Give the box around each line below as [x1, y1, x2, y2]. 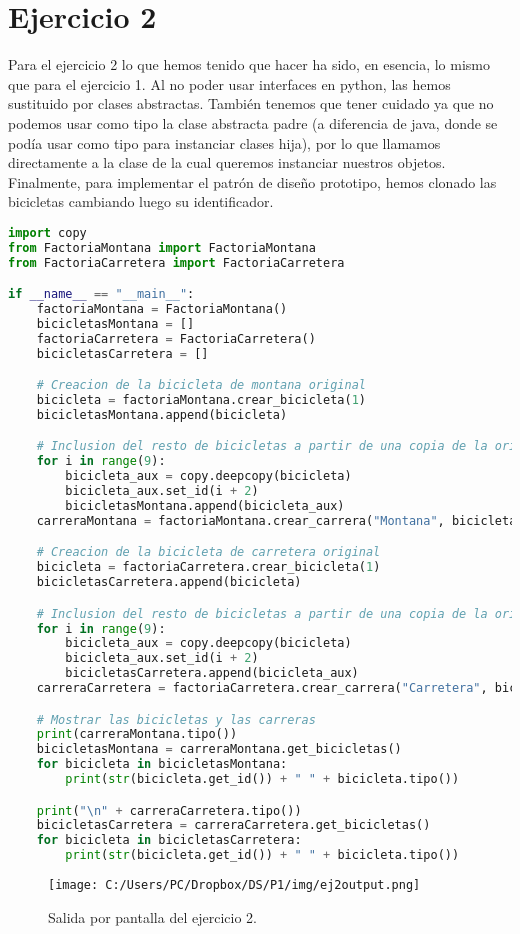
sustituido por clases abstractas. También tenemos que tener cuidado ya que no [8, 93, 494, 114]
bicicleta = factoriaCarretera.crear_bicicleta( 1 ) [36, 560, 381, 575]
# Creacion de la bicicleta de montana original [36, 378, 366, 393]
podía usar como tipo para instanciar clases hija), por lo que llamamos [8, 132, 441, 153]
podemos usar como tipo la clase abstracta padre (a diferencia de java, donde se [8, 112, 498, 133]
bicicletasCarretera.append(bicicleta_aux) [65, 666, 359, 681]
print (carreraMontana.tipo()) [36, 727, 238, 742]
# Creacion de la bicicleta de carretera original [36, 545, 381, 560]
